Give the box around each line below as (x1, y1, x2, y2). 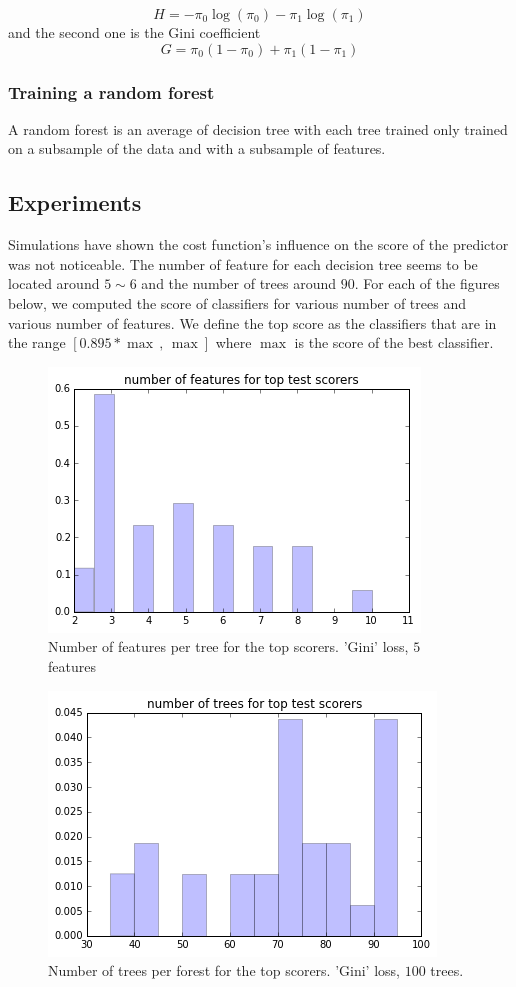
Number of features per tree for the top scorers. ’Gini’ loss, (48, 636, 409, 657)
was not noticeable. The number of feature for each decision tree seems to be (8, 253, 478, 274)
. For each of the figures (354, 273, 500, 294)
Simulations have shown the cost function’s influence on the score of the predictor (8, 234, 509, 255)
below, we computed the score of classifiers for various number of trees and (8, 292, 466, 313)
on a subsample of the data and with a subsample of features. (8, 138, 386, 159)
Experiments (8, 187, 142, 218)
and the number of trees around (141, 273, 337, 294)
